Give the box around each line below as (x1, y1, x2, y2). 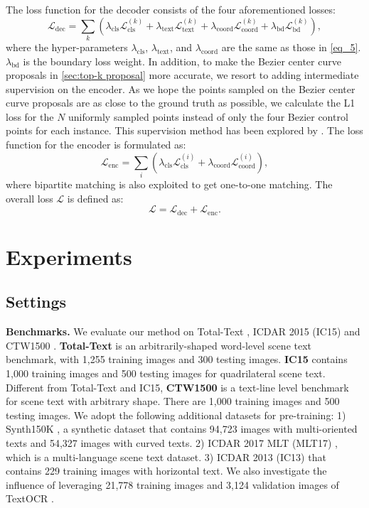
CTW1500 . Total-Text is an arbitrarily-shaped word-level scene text (6, 337, 312, 352)
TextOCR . (6, 491, 54, 506)
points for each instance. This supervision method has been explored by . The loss (6, 123, 363, 138)
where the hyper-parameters (6, 39, 128, 54)
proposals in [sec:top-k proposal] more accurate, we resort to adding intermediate (6, 67, 359, 82)
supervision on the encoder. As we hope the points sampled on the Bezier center (6, 81, 355, 96)
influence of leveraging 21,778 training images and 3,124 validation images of (6, 477, 339, 492)
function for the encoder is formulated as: (6, 137, 186, 152)
